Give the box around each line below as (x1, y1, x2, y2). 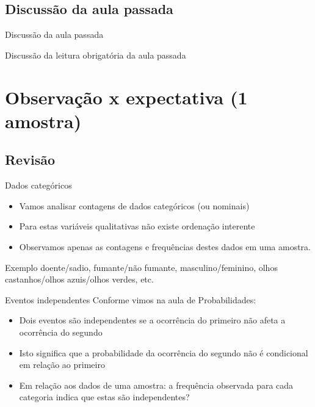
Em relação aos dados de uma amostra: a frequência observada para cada (19, 378, 294, 391)
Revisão (5, 150, 55, 169)
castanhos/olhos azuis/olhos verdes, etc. (5, 273, 154, 286)
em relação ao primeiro (19, 358, 105, 371)
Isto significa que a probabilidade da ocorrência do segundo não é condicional (19, 346, 308, 359)
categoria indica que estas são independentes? (19, 391, 190, 403)
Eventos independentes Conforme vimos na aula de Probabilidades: (5, 293, 256, 306)
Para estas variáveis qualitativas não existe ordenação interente (19, 220, 255, 232)
